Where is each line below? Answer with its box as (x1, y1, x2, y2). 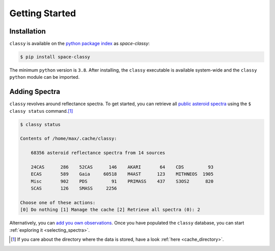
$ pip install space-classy (20, 54, 90, 60)
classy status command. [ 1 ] (9, 108, 73, 114)
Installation (9, 27, 46, 36)
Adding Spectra (9, 87, 61, 96)
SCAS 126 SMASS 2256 (31, 185, 117, 192)
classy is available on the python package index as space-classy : (9, 41, 150, 47)
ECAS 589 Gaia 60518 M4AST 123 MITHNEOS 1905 (31, 171, 214, 177)
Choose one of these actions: (20, 200, 96, 205)
